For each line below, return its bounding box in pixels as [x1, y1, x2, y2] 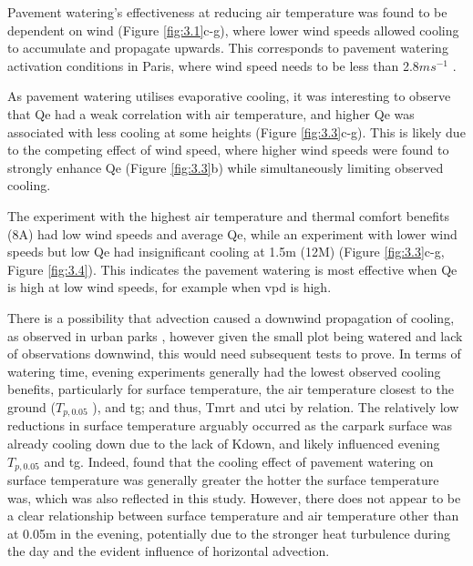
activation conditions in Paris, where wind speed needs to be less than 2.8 [7, 56, 419, 75]
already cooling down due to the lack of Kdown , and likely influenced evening [7, 433, 440, 452]
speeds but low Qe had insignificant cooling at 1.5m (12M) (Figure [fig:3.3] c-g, [7, 242, 445, 261]
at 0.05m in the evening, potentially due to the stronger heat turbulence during [7, 523, 450, 542]
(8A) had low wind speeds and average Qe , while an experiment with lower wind [7, 224, 458, 243]
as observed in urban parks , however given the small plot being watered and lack [7, 326, 463, 345]
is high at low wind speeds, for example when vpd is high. [7, 278, 332, 297]
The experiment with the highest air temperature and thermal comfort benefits [7, 206, 449, 225]
